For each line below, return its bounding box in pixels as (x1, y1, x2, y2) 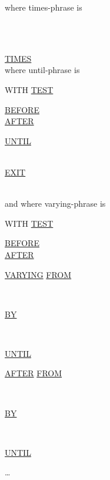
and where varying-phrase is (5, 197, 106, 210)
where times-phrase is (5, 1, 82, 13)
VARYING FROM (5, 268, 72, 280)
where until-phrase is (5, 64, 80, 76)
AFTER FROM (5, 367, 62, 379)
